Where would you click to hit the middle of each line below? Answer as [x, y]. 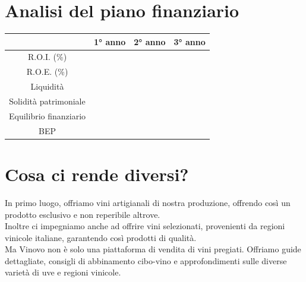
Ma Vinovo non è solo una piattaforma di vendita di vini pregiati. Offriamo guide [153, 249]
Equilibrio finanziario [48, 115]
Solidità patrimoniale [47, 101]
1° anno [110, 41]
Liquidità [47, 86]
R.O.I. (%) [47, 57]
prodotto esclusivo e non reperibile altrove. [83, 214]
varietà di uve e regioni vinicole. [63, 272]
